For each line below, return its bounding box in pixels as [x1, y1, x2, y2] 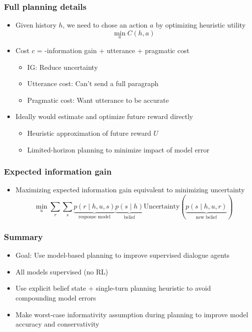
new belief [196, 215, 217, 220]
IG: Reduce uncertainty [27, 61, 98, 72]
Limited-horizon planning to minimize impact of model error [27, 144, 210, 154]
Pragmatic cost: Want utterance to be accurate [27, 94, 169, 105]
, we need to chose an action [62, 20, 148, 30]
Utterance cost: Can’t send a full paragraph [27, 78, 159, 89]
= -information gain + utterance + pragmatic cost [37, 45, 190, 56]
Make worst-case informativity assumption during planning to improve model [15, 309, 249, 319]
